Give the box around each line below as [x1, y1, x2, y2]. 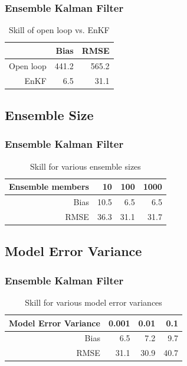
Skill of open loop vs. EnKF [8, 24, 110, 36]
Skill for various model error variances [25, 296, 162, 308]
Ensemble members [9, 180, 89, 193]
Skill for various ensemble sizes [30, 160, 141, 172]
